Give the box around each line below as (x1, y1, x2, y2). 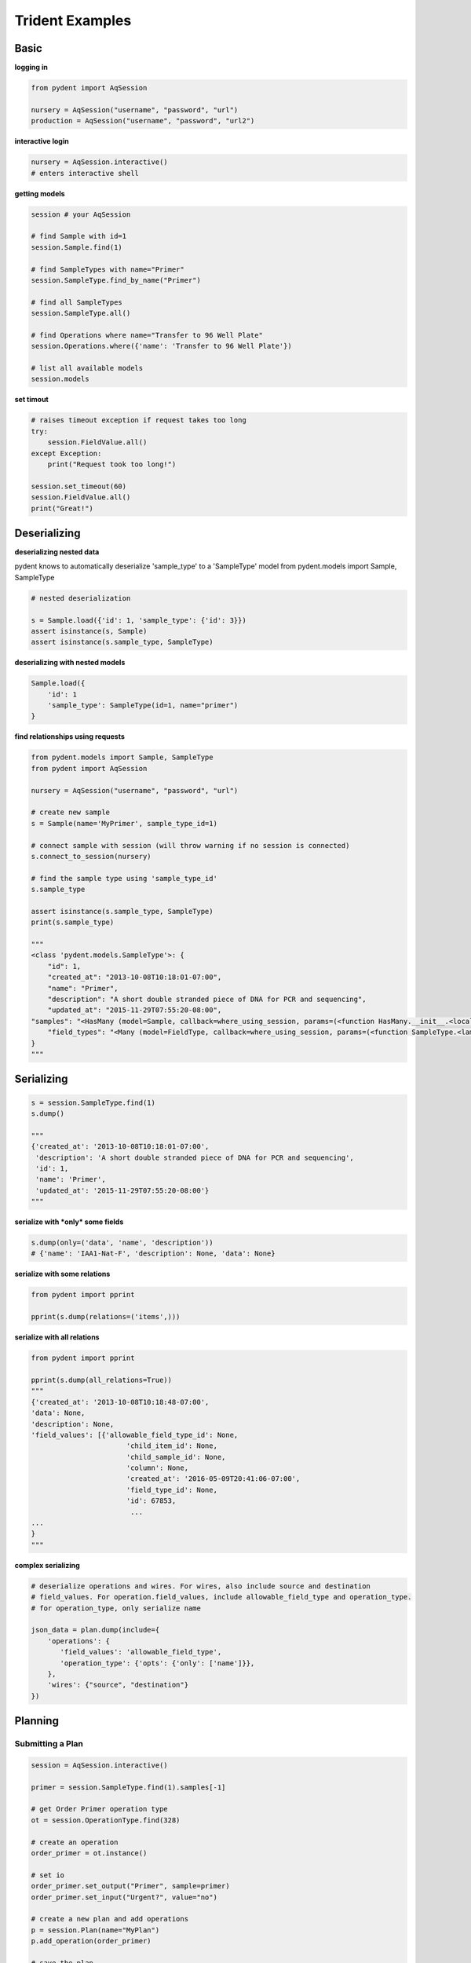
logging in (14, 63, 49, 72)
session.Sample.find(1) (31, 243, 123, 251)
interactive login (14, 137, 70, 146)
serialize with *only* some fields (14, 1217, 124, 1226)
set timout (14, 395, 49, 404)
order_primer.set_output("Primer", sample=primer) (31, 1881, 231, 1891)
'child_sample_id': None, (126, 1453, 226, 1461)
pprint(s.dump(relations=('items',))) (31, 1312, 181, 1321)
